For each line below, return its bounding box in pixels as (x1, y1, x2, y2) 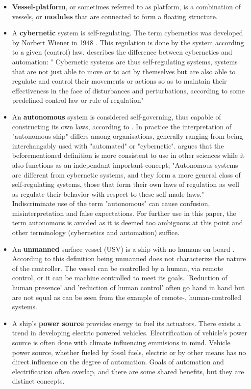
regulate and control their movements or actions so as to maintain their (12, 76, 227, 86)
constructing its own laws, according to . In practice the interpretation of (12, 121, 232, 131)
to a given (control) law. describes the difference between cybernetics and (12, 47, 232, 57)
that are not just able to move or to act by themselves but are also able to (12, 66, 236, 76)
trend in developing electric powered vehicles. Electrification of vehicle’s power (12, 328, 248, 338)
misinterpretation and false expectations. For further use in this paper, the (12, 208, 236, 218)
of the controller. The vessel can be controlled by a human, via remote (12, 263, 224, 273)
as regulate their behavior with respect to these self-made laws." (12, 188, 204, 199)
